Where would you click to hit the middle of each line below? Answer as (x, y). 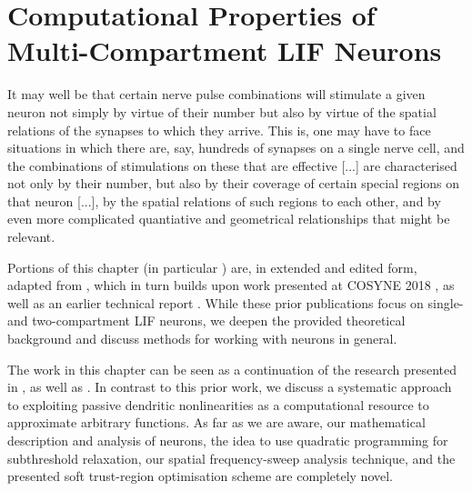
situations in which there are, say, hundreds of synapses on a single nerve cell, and (236, 148)
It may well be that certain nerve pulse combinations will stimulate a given (216, 94)
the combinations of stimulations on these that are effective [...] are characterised (232, 165)
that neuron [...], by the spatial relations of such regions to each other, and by (224, 200)
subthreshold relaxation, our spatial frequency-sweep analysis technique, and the (231, 458)
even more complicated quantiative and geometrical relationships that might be (229, 219)
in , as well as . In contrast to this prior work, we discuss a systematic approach (230, 387)
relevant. (31, 237)
